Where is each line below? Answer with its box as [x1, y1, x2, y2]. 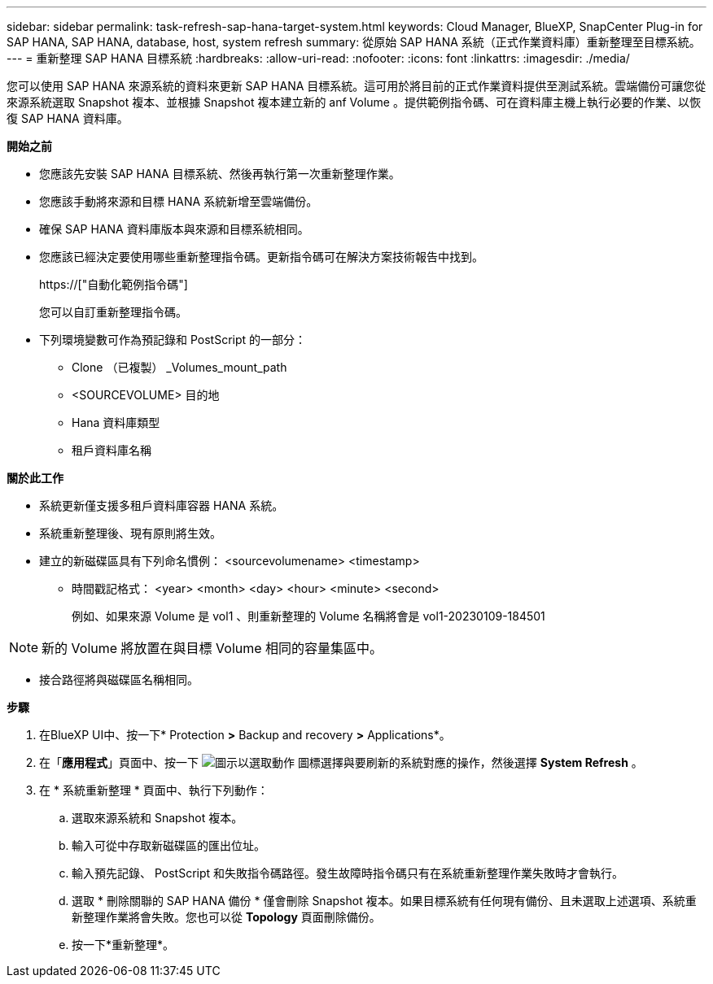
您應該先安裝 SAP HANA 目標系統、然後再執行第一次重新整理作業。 [39, 167, 400, 181]
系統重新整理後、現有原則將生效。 [39, 526, 221, 540]
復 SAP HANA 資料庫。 [7, 111, 129, 125]
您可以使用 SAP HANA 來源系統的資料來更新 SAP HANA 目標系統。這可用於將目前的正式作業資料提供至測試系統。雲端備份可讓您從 [7, 79, 706, 93]
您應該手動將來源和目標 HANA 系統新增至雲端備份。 [39, 194, 318, 208]
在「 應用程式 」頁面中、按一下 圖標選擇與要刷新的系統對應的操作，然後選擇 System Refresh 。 [39, 755, 643, 769]
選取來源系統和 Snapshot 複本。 [72, 811, 243, 825]
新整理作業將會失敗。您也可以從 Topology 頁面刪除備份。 [72, 910, 381, 924]
